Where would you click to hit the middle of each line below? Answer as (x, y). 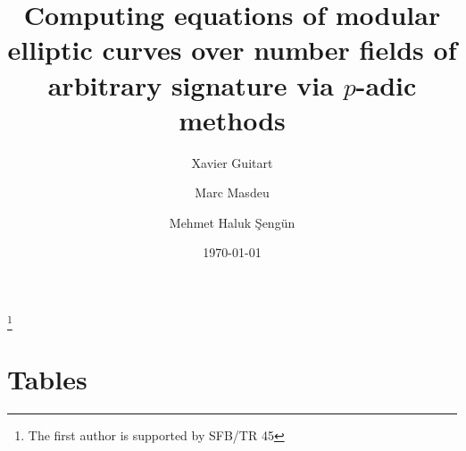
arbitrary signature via (191, 84)
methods (232, 119)
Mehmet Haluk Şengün (232, 222)
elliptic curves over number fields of (232, 50)
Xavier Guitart (232, 162)
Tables (47, 378)
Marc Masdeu (232, 192)
